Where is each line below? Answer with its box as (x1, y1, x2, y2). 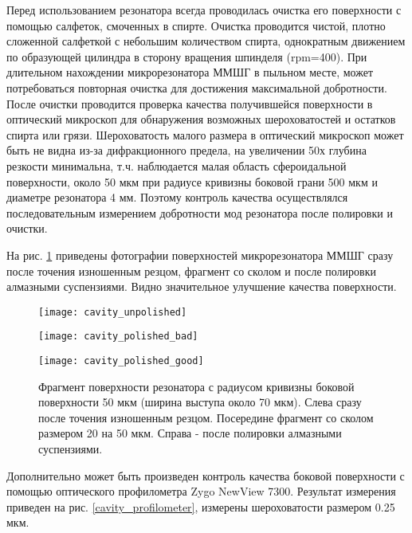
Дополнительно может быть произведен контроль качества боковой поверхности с (6, 467, 405, 484)
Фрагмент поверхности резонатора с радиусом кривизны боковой (38, 378, 355, 394)
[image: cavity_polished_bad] (38, 331, 198, 343)
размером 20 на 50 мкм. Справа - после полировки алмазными (38, 425, 342, 441)
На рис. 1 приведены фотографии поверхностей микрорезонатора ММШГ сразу (6, 246, 394, 263)
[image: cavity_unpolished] (38, 306, 187, 318)
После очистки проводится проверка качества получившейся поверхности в (6, 95, 373, 112)
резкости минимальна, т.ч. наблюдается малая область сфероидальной (6, 157, 347, 174)
